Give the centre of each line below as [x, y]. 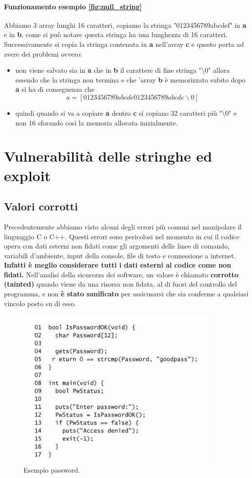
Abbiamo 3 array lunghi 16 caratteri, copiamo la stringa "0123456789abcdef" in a [125, 25]
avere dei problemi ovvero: [43, 53]
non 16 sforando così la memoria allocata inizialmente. [97, 122]
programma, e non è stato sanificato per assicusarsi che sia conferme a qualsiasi [126, 294]
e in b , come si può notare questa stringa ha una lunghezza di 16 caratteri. [116, 34]
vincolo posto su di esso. [40, 303]
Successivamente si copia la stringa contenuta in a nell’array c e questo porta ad [124, 44]
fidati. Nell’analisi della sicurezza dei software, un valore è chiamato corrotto [121, 274]
